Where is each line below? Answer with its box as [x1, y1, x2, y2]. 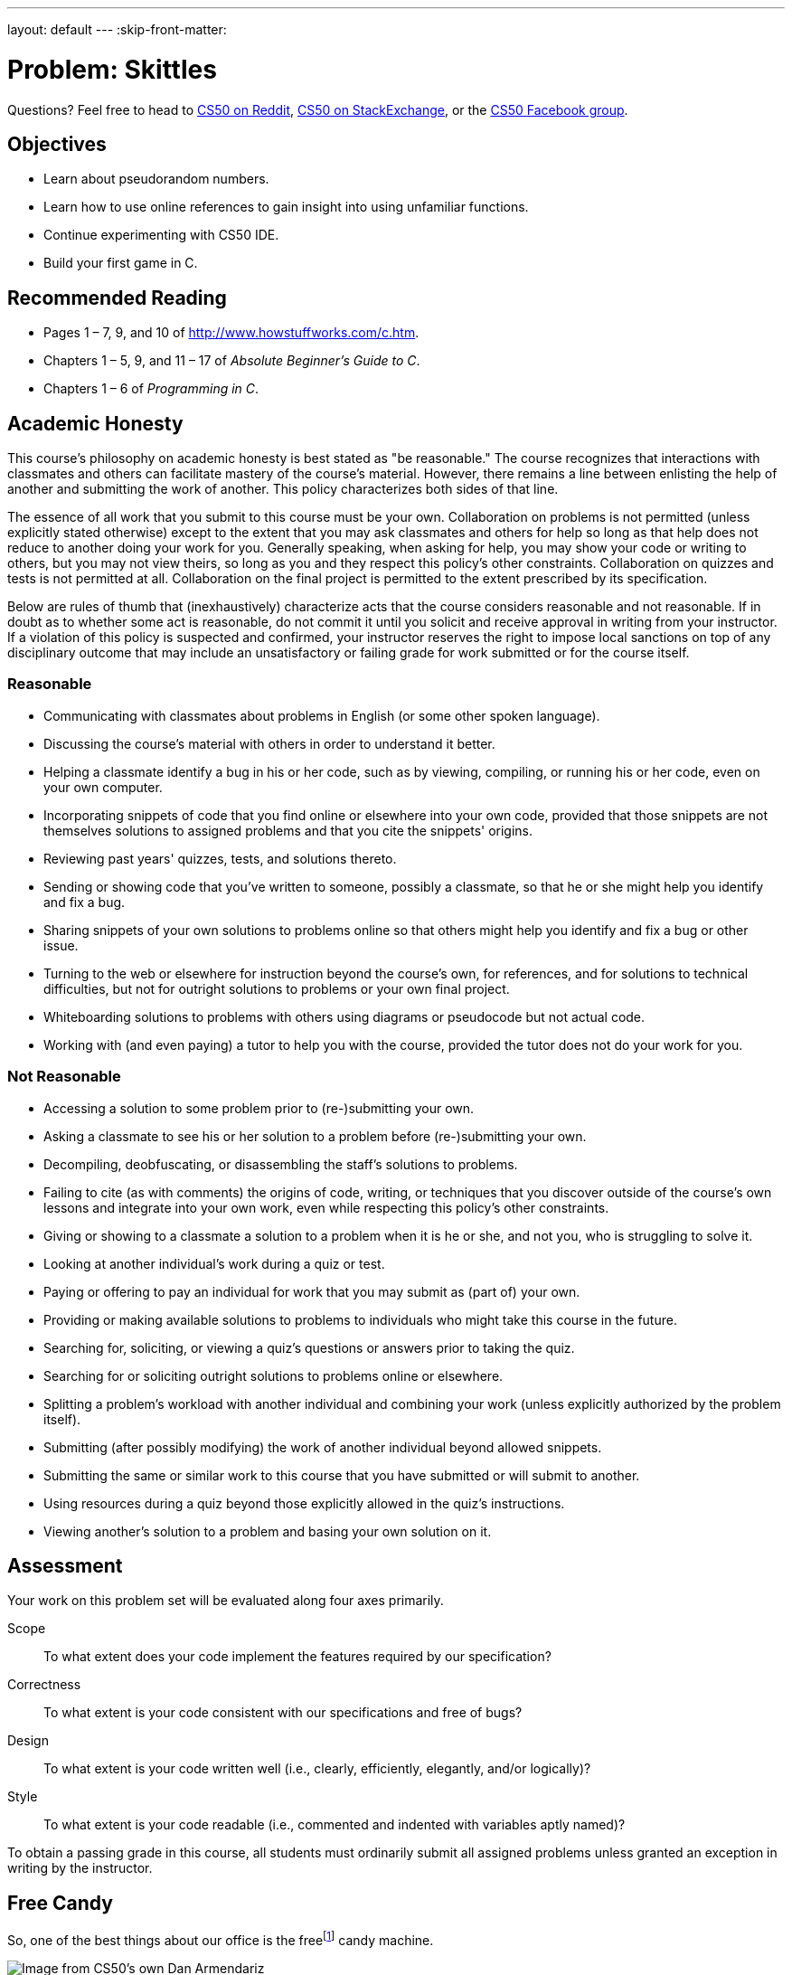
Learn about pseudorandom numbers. [43, 171, 269, 187]
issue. [43, 937, 79, 953]
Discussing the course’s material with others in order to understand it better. [43, 735, 495, 751]
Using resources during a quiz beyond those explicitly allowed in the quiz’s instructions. [43, 1495, 565, 1511]
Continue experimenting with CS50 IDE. [43, 227, 279, 243]
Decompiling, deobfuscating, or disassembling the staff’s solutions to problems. [43, 1156, 518, 1172]
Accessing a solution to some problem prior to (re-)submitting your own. [43, 1100, 475, 1116]
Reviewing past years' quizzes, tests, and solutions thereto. [43, 850, 397, 866]
